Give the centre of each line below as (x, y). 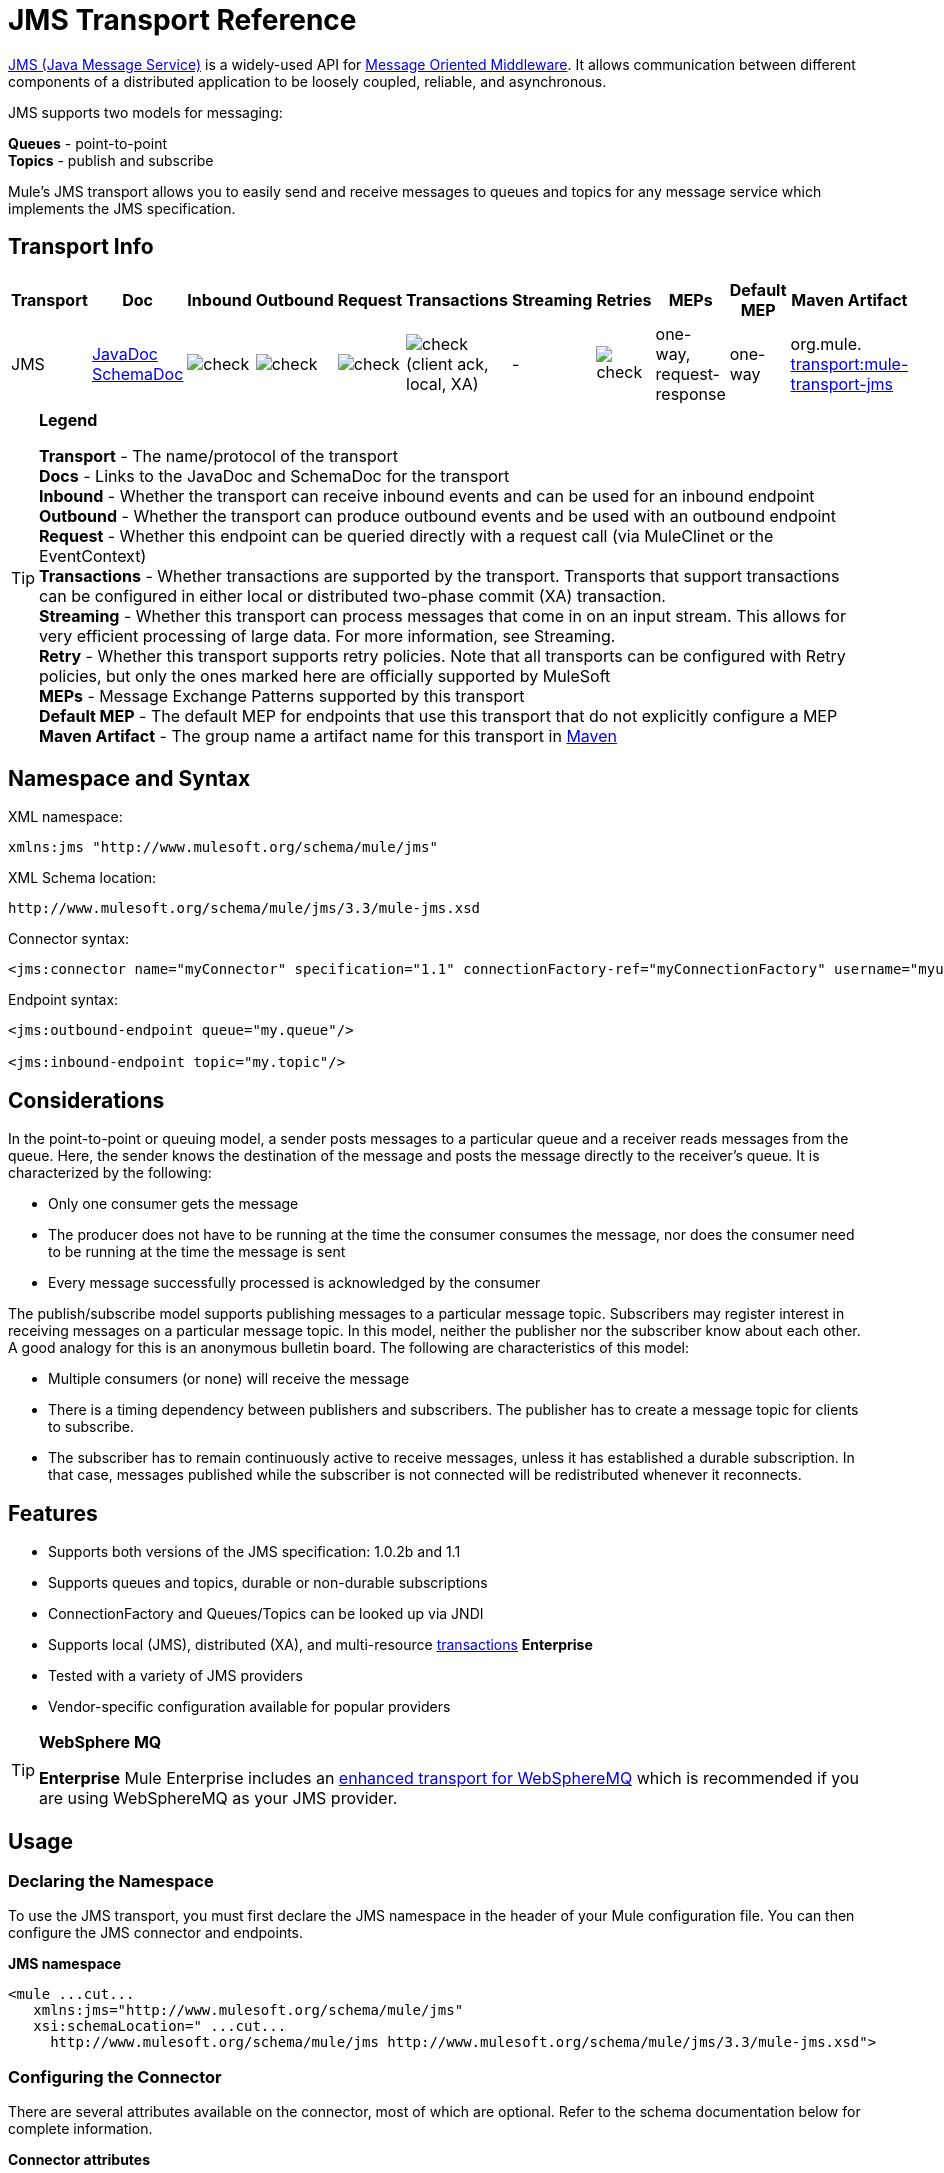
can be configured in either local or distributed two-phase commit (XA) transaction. (352, 595)
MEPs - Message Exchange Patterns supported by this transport (282, 695)
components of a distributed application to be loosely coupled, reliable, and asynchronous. (307, 81)
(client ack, (447, 363)
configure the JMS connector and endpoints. (156, 1933)
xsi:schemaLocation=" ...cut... (160, 2026)
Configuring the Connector (115, 2076)
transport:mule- (849, 363)
